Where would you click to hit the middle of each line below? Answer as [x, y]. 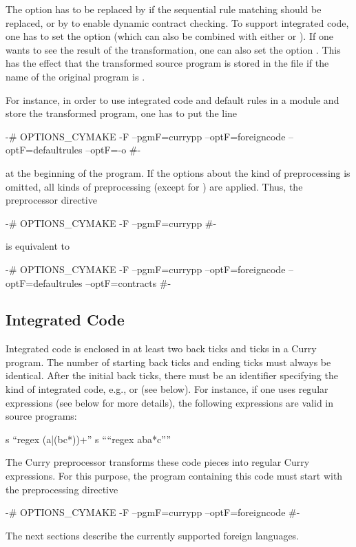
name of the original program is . [75, 76]
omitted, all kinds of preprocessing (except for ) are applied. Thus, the [154, 186]
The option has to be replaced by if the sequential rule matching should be [164, 9]
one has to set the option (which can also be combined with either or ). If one [169, 36]
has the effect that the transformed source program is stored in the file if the [167, 63]
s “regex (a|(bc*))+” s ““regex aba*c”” [88, 439]
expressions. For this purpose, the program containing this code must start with [174, 476]
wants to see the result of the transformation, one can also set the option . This [173, 49]
